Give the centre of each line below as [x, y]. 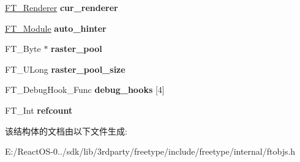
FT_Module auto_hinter [56, 28]
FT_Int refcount [39, 110]
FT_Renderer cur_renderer [62, 7]
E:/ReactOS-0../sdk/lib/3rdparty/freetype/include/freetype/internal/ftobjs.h [150, 151]
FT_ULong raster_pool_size [65, 69]
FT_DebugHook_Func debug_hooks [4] [85, 90]
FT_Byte [23, 49]
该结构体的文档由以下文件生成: [66, 131]
